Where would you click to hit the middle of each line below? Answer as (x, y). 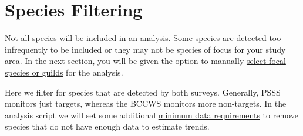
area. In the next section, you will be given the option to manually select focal (145, 61)
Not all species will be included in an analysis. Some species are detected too (143, 38)
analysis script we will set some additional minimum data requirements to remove (151, 115)
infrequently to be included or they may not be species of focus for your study (145, 49)
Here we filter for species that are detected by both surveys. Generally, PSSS (143, 92)
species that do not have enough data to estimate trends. (107, 126)
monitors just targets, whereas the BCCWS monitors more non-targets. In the (146, 103)
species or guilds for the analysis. (64, 72)
